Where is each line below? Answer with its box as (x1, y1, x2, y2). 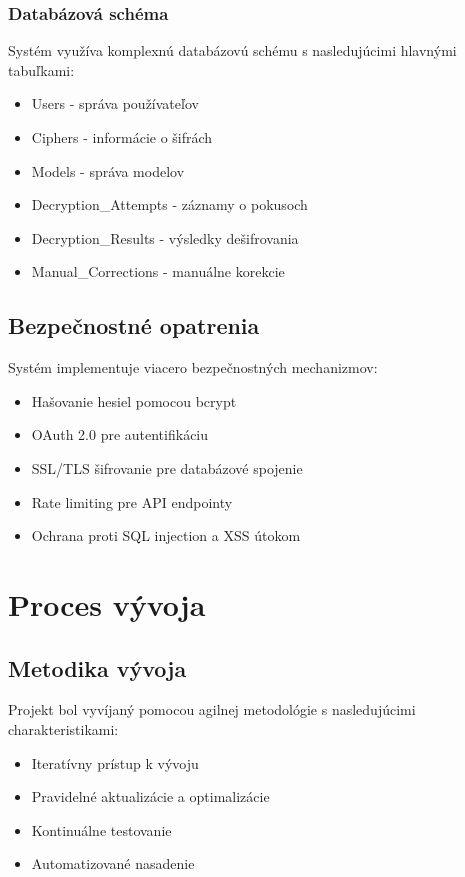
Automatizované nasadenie (31, 853, 195, 874)
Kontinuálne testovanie (31, 819, 172, 840)
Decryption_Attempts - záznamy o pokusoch (31, 194, 308, 215)
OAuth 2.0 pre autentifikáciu (31, 424, 209, 445)
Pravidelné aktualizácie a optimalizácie (31, 786, 270, 807)
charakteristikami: (8, 718, 119, 739)
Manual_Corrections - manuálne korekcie (31, 261, 285, 282)
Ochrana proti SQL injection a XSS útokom (31, 525, 301, 546)
